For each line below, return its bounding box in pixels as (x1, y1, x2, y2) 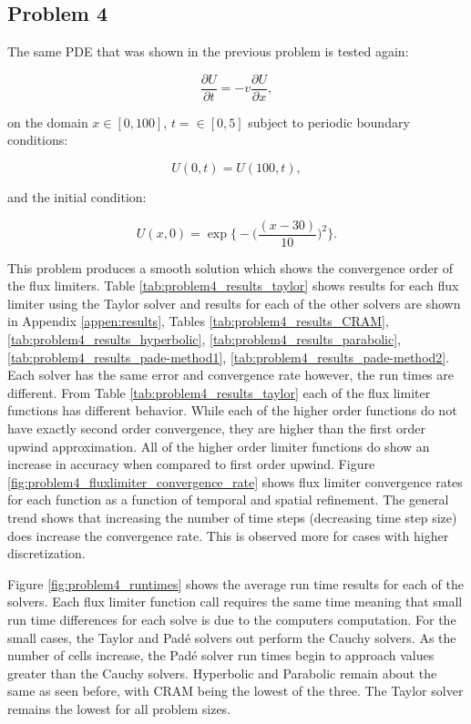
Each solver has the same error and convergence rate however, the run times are (7, 365, 454, 384)
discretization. (7, 544, 86, 563)
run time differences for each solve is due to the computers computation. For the (7, 609, 456, 628)
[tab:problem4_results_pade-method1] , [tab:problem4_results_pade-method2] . (7, 347, 450, 366)
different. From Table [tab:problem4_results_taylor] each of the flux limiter (7, 382, 431, 402)
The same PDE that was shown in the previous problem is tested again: (7, 42, 409, 61)
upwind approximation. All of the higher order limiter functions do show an (7, 436, 430, 455)
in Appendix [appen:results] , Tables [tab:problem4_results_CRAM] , (7, 311, 389, 331)
